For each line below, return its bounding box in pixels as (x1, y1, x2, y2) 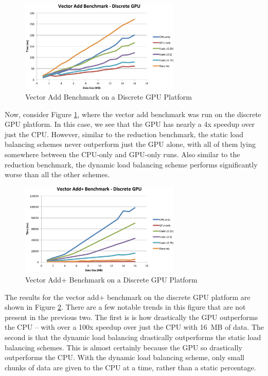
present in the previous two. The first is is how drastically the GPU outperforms (5, 311, 258, 322)
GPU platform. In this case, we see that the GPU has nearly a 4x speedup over (5, 119, 255, 129)
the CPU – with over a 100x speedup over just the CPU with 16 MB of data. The (5, 322, 264, 332)
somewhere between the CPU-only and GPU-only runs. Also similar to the (5, 149, 240, 160)
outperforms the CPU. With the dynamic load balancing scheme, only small (5, 352, 245, 363)
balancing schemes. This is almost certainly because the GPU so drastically (5, 342, 242, 352)
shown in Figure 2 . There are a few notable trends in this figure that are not (5, 302, 246, 312)
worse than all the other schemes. (5, 169, 110, 180)
